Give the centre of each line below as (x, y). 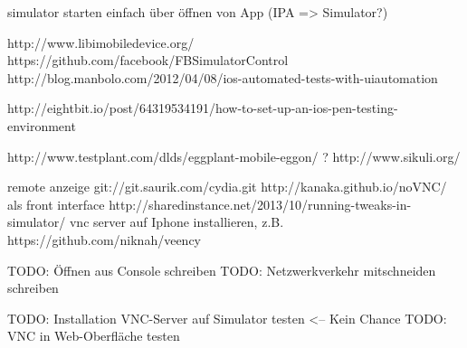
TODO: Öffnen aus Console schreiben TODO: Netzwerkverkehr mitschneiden (222, 270)
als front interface (56, 204)
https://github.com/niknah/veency (105, 239)
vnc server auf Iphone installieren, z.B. (176, 222)
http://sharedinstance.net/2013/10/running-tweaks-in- (260, 204)
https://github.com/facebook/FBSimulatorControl (148, 60)
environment (42, 125)
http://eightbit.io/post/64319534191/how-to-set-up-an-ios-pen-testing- (203, 108)
